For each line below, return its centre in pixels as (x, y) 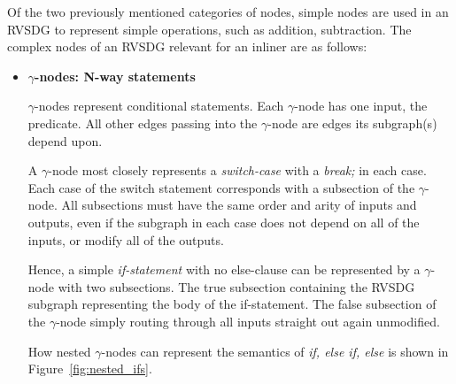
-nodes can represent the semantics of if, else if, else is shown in (275, 351)
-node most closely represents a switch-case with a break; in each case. (237, 170)
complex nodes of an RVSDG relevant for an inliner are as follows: (187, 46)
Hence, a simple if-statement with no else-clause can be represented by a (224, 269)
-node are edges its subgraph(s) (352, 123)
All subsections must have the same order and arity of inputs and (239, 205)
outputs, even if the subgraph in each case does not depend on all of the (224, 222)
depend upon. (65, 140)
